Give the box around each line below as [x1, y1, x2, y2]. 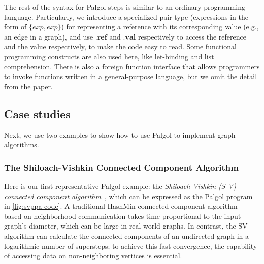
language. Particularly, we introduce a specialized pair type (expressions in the [4, 11, 248, 22]
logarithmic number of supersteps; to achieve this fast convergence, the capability [4, 240, 257, 251]
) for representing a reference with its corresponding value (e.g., [61, 21, 259, 32]
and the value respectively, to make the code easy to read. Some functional [4, 41, 237, 52]
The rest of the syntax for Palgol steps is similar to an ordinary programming [4, 2, 245, 12]
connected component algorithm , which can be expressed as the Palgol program [4, 191, 253, 201]
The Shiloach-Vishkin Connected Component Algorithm [4, 161, 239, 173]
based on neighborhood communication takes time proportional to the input [4, 210, 241, 221]
